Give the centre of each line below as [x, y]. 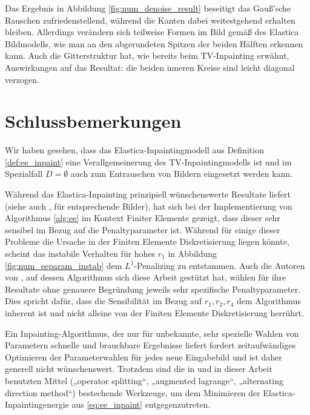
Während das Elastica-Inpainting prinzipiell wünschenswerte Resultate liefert [148, 194]
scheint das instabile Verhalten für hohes [80, 254]
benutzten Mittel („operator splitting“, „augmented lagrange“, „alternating [144, 380]
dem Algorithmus [269, 301]
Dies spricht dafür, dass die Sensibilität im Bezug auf [104, 301]
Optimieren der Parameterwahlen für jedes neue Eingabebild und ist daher [143, 357]
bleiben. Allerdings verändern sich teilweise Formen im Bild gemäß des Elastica [152, 32]
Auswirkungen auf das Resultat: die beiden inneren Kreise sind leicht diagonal [150, 67]
